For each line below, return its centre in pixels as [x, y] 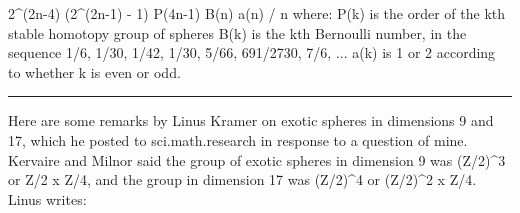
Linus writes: [47, 198]
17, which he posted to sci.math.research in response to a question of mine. [238, 139]
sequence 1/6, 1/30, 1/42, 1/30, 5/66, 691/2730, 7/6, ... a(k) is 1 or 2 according [252, 52]
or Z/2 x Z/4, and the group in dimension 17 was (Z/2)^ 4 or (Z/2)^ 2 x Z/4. [242, 179]
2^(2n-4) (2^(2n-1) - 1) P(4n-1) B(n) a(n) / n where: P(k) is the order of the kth [257, 13]
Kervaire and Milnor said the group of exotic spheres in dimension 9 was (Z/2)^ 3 [257, 159]
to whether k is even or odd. [94, 71]
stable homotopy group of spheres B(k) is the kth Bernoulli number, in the [237, 32]
